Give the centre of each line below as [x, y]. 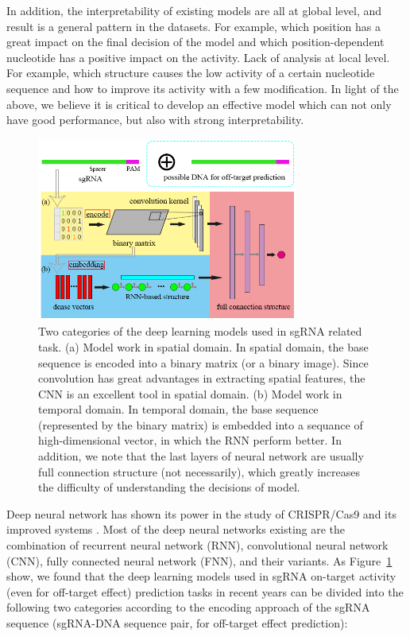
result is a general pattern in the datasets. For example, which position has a [193, 26]
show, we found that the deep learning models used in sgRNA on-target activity [201, 576]
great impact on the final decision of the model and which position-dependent [195, 42]
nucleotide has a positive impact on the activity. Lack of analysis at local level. [198, 57]
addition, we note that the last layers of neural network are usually [201, 456]
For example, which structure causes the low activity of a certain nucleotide [191, 73]
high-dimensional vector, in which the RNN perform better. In [190, 440]
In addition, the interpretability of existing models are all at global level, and [194, 10]
